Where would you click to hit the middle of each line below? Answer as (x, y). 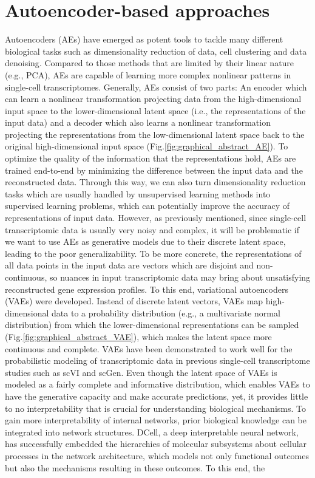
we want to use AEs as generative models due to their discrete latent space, (145, 241)
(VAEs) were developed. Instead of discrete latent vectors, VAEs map (134, 301)
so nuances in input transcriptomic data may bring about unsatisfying (180, 277)
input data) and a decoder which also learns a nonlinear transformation (138, 122)
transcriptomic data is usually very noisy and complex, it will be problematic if (152, 229)
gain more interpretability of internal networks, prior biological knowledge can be (156, 420)
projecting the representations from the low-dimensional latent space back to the (155, 134)
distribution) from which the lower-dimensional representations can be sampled (152, 325)
